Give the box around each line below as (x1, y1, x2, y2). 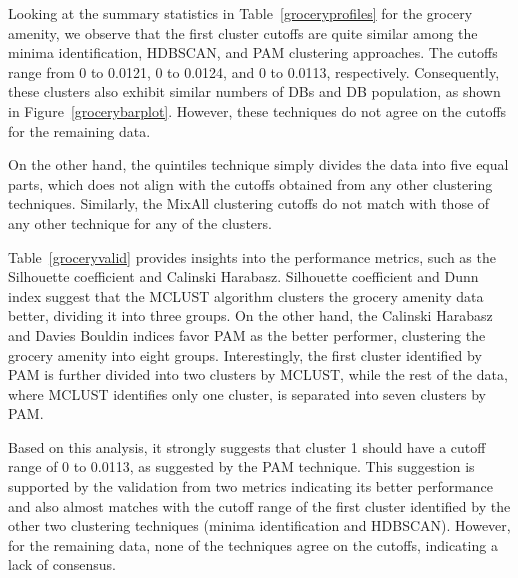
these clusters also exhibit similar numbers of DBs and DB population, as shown (8, 81, 501, 102)
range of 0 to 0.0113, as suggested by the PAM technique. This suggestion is (8, 456, 475, 477)
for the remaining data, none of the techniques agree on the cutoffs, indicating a (8, 534, 498, 555)
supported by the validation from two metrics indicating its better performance (8, 476, 494, 497)
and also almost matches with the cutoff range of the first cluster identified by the (8, 495, 511, 516)
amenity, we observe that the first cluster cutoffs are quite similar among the (8, 22, 478, 43)
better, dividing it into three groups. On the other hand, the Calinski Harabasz (8, 305, 493, 326)
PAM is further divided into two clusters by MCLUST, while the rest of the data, (8, 364, 508, 385)
